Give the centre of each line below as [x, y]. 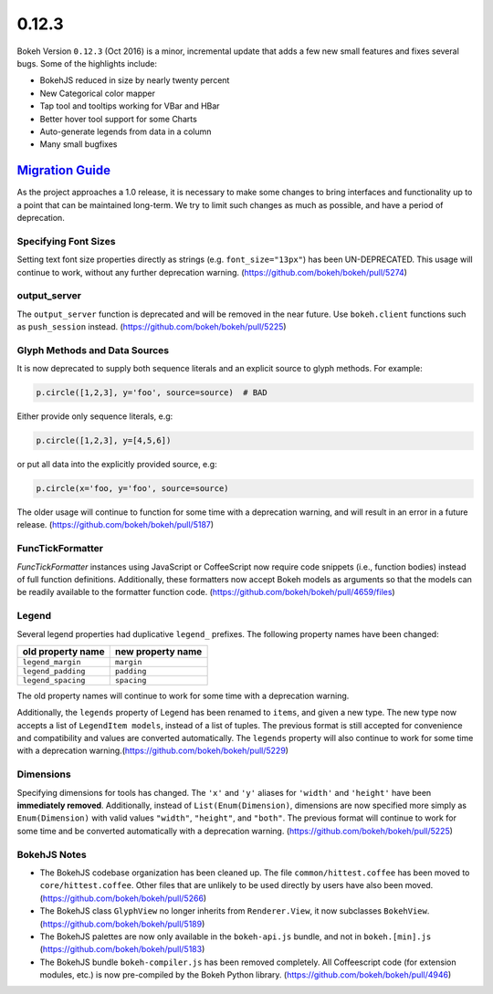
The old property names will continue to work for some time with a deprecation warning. [183, 696]
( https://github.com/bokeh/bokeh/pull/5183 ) [122, 949]
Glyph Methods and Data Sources [93, 350]
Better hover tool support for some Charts [119, 119]
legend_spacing [54, 680]
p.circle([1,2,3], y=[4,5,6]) [104, 441]
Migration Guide [64, 170]
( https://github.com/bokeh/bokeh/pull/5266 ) [123, 898]
